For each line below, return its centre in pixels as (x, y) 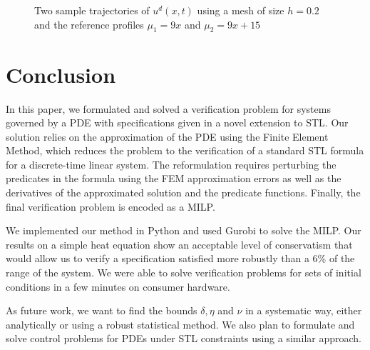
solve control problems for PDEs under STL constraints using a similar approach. (184, 338)
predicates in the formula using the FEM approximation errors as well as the (174, 178)
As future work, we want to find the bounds (102, 310)
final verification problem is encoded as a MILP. (111, 206)
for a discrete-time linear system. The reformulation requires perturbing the (171, 164)
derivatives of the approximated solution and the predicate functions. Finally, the (183, 192)
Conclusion (61, 74)
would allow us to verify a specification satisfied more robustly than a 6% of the (180, 258)
